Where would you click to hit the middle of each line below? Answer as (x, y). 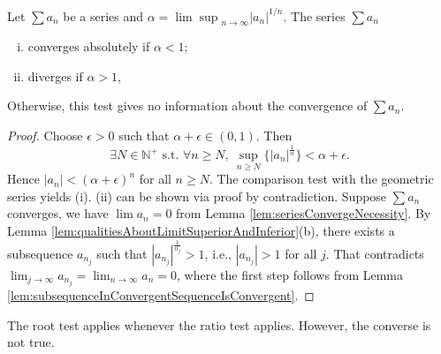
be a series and (103, 15)
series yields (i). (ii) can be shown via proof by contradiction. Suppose (197, 196)
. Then (274, 136)
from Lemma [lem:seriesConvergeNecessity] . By (304, 213)
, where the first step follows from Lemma (290, 274)
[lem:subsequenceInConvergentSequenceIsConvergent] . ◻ (161, 295)
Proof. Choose (45, 136)
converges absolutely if (89, 46)
